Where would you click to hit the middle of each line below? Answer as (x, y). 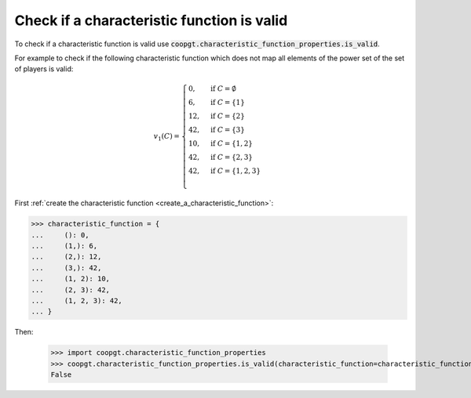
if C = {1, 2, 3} (236, 171)
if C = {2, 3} (232, 157)
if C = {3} (228, 130)
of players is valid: (44, 69)
